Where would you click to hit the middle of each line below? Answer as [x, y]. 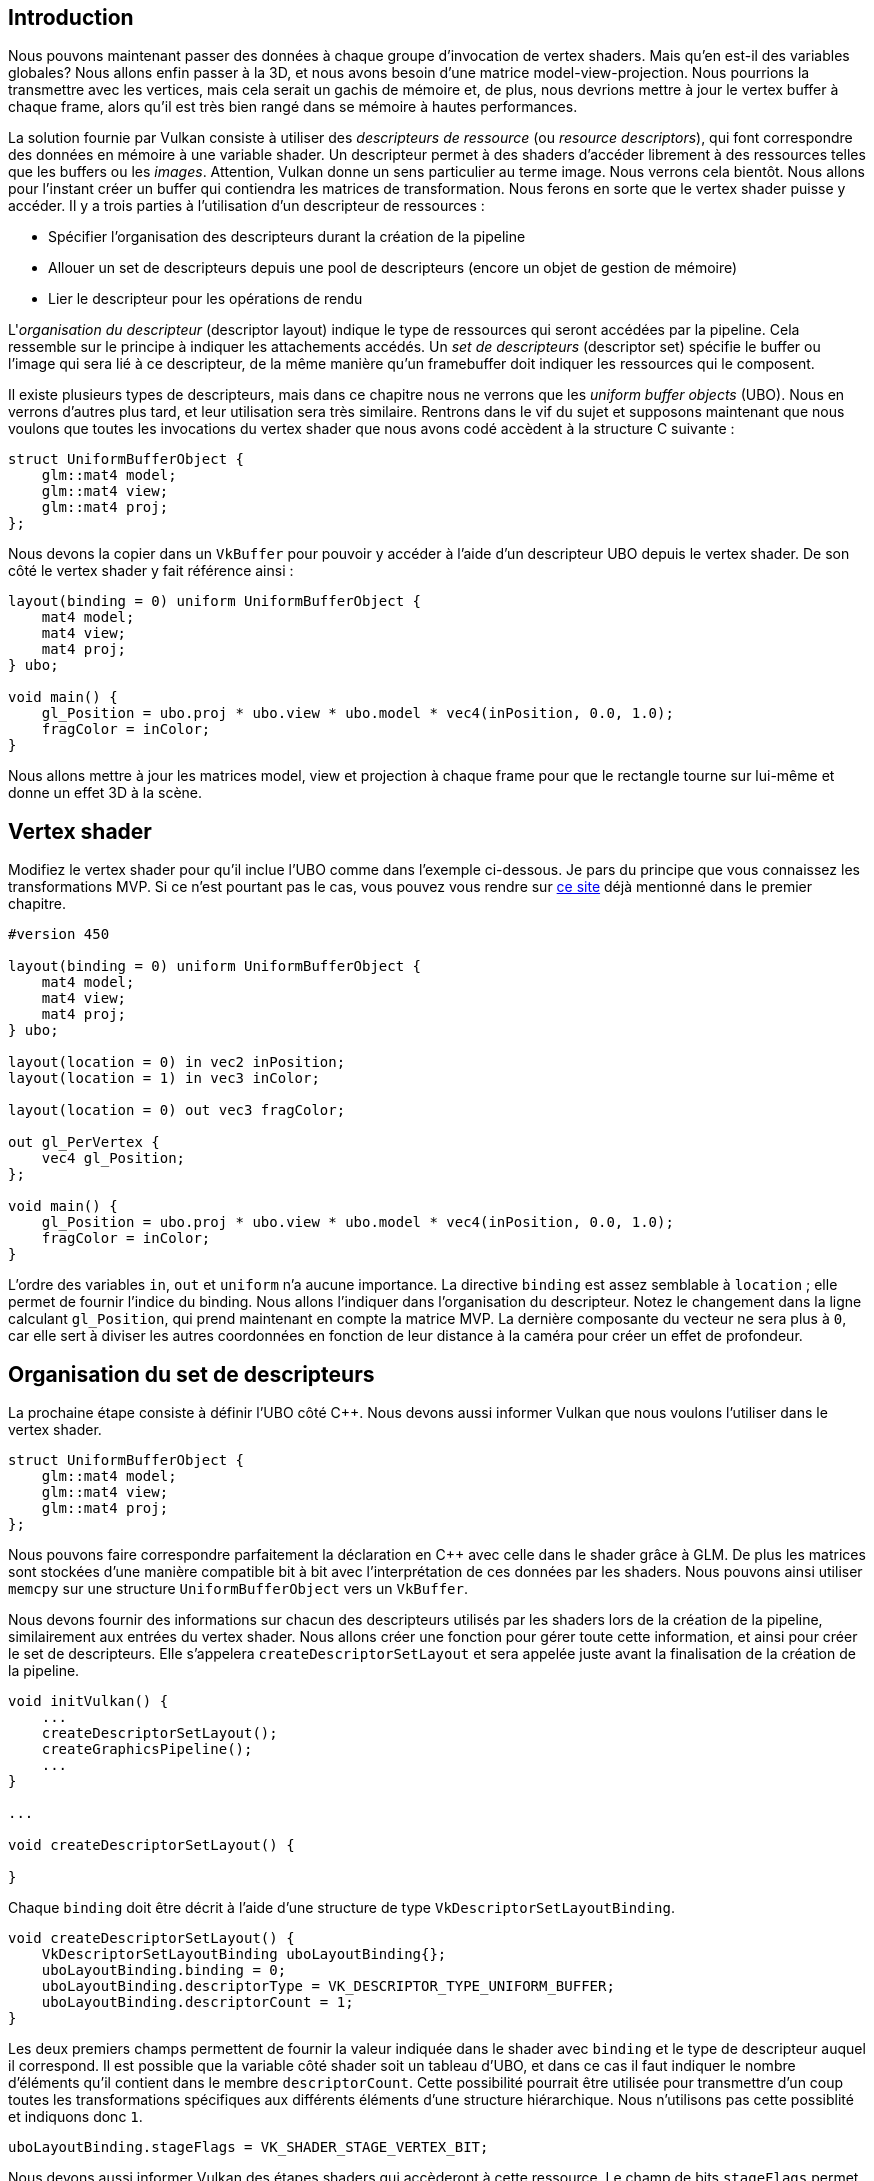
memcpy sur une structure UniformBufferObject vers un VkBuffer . [238, 1589]
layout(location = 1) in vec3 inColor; [164, 1078]
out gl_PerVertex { [84, 1142]
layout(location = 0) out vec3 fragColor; [177, 1110]
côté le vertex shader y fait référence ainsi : [151, 571]
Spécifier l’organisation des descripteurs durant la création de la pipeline [287, 237]
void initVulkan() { [88, 1701]
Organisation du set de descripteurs [191, 1374]
